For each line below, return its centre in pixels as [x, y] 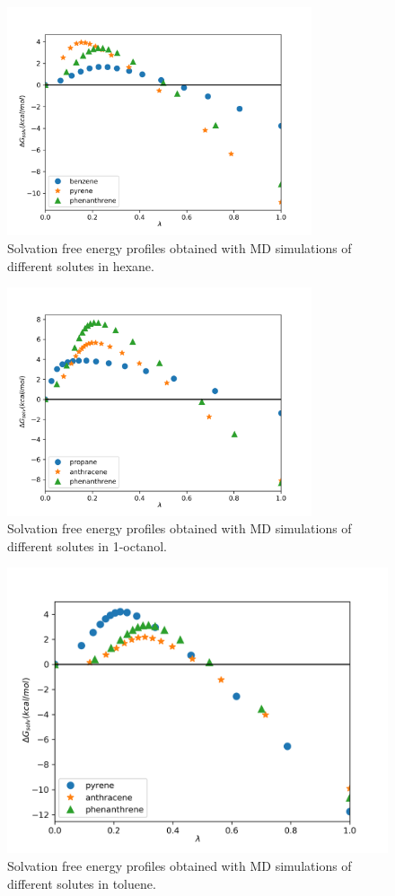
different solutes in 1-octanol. [87, 545]
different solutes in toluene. [82, 883]
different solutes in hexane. [81, 265]
